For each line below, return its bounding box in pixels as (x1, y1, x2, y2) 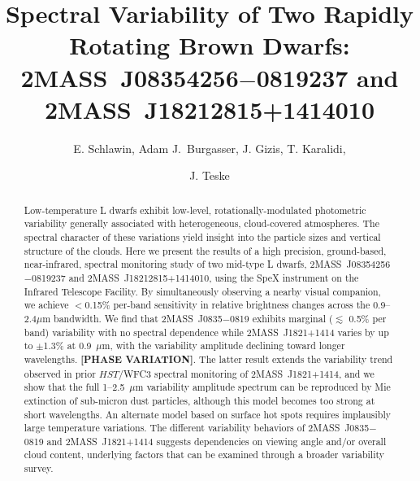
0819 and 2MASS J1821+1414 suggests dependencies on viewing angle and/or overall (24, 434, 387, 448)
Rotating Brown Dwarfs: (69, 28, 350, 62)
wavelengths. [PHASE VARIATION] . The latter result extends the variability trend (24, 352, 393, 366)
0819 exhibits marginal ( (229, 311, 333, 325)
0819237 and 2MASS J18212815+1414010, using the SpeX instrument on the (32, 270, 359, 284)
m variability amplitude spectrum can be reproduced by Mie (135, 380, 391, 394)
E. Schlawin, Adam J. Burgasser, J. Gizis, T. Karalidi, (73, 139, 346, 156)
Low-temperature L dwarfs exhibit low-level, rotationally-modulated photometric (24, 203, 366, 216)
